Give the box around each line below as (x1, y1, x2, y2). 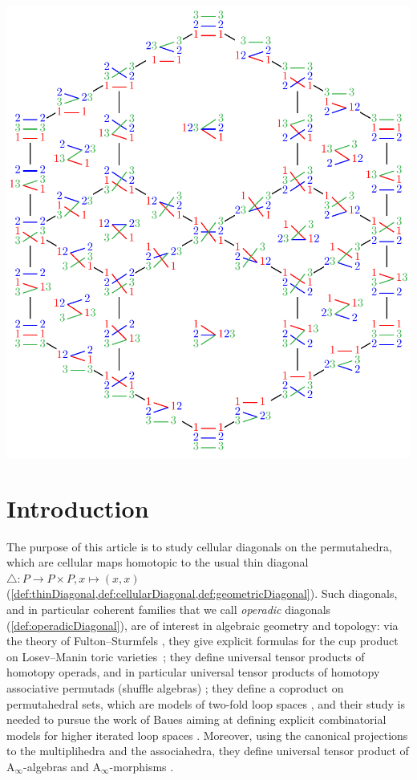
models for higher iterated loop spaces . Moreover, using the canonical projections (6, 726, 408, 743)
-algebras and (23, 758, 89, 774)
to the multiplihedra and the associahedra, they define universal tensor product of (6, 742, 409, 759)
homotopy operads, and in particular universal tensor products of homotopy (6, 664, 380, 680)
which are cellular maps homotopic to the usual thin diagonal (6, 554, 309, 571)
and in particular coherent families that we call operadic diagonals (6, 601, 331, 617)
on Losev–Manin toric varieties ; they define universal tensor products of (6, 648, 365, 664)
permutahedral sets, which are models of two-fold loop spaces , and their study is (6, 695, 405, 712)
